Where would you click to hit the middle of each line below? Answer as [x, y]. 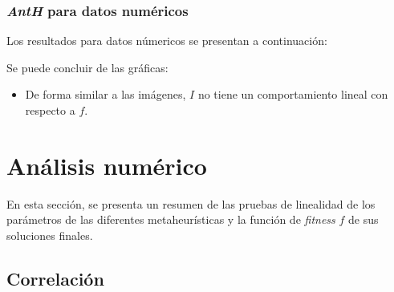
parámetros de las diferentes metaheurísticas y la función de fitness [171, 219]
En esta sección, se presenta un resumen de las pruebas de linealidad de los [191, 203]
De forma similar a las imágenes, [106, 94]
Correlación [55, 278]
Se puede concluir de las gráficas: [87, 67]
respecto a [50, 110]
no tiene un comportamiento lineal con [293, 94]
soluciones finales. [50, 235]
